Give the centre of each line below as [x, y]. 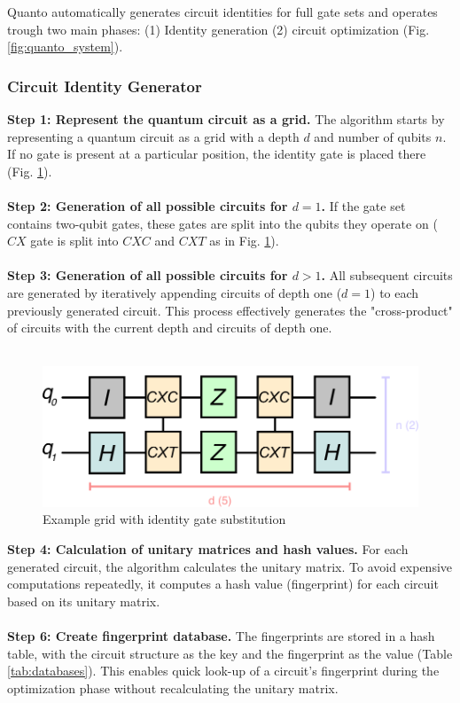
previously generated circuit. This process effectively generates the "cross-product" [230, 310]
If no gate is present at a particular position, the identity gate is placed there [217, 154]
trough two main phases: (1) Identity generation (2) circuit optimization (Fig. [218, 29]
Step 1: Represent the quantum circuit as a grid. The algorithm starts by [226, 119]
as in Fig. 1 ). [244, 241]
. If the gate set [363, 205]
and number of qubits [373, 136]
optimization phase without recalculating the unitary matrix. [173, 687]
